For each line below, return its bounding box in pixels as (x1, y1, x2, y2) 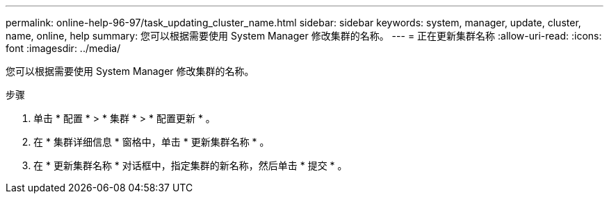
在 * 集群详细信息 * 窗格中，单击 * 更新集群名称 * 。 (33, 136, 270, 148)
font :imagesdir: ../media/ (6, 42, 121, 54)
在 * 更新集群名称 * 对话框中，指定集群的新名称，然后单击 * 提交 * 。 (33, 159, 348, 171)
